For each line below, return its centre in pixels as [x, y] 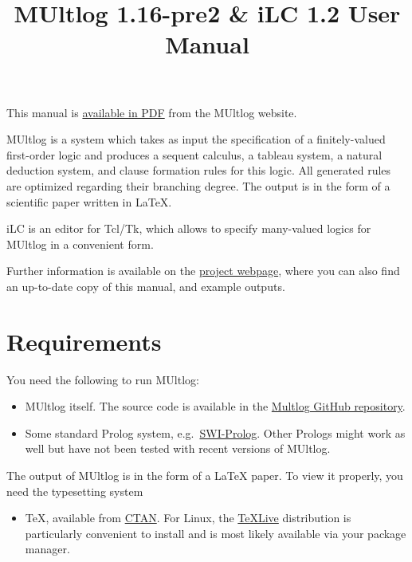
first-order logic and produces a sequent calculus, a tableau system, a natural [194, 154]
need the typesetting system [75, 491]
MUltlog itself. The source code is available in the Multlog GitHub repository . [215, 406]
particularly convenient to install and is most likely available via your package [216, 533]
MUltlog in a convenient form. [80, 244]
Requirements [84, 341]
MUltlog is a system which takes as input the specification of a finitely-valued [196, 139]
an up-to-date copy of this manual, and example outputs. [146, 286]
